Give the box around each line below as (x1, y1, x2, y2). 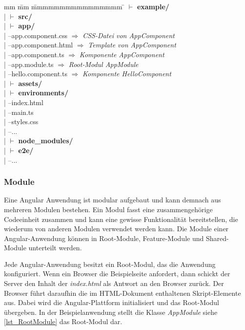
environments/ (18, 88, 68, 98)
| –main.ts (4, 107, 34, 117)
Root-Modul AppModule (68, 59, 139, 69)
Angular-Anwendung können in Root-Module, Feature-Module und (4, 233, 204, 243)
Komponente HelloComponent (82, 68, 171, 79)
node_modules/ (18, 135, 73, 146)
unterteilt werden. (28, 242, 82, 253)
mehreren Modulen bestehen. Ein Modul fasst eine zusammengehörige (4, 204, 213, 214)
